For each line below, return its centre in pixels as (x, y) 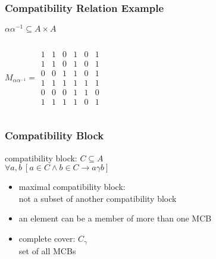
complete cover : (47, 238)
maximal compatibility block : (72, 187)
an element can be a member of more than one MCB (115, 218)
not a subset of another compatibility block (98, 198)
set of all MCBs (47, 250)
